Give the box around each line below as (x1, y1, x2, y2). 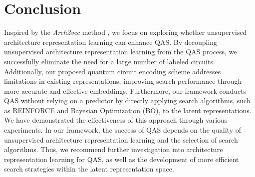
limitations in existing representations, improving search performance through (4, 76, 242, 86)
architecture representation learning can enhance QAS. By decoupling (4, 36, 218, 47)
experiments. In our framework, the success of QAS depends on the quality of (4, 125, 241, 135)
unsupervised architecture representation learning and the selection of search (4, 134, 238, 145)
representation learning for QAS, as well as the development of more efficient (4, 154, 239, 164)
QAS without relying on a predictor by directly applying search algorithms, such (4, 95, 251, 106)
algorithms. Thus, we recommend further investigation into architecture (4, 144, 223, 155)
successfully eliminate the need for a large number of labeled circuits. (4, 56, 215, 66)
